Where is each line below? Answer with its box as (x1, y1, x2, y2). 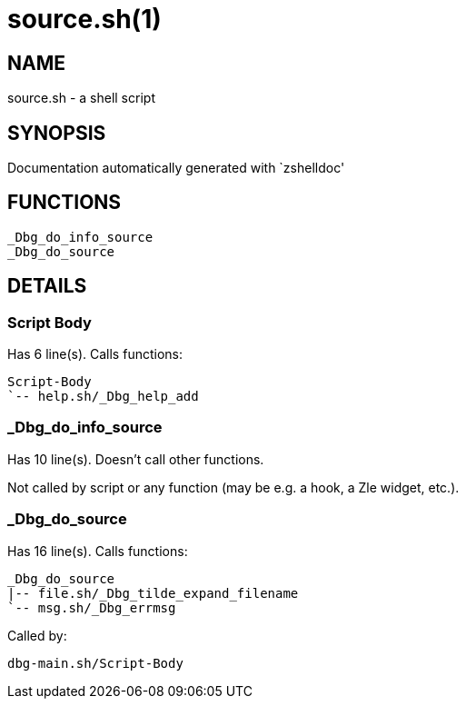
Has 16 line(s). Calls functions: (7, 542, 188, 559)
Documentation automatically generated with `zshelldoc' (7, 160, 345, 176)
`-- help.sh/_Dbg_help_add (7, 389, 199, 404)
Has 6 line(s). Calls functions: (7, 346, 183, 363)
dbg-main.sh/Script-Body (7, 655, 183, 671)
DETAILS (7, 274, 87, 298)
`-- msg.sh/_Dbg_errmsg (7, 600, 176, 615)
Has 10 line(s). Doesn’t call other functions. (7, 451, 264, 467)
